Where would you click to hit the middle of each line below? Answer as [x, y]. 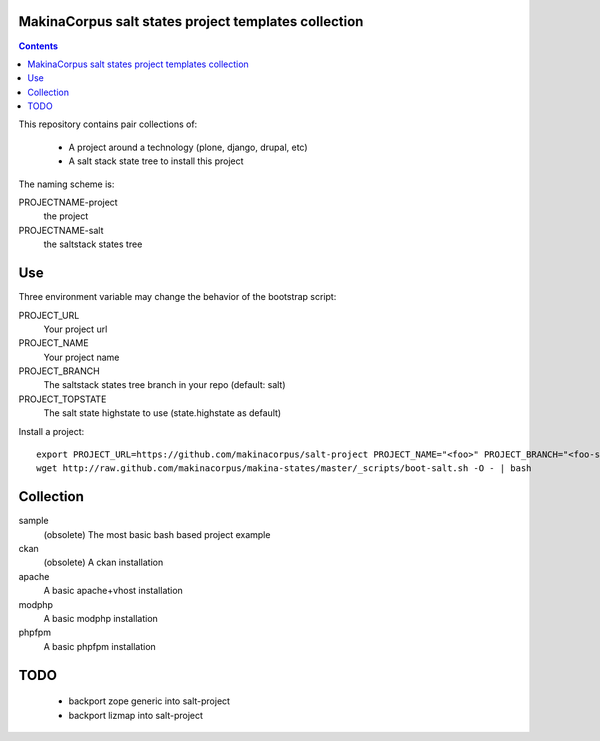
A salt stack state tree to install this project [156, 161]
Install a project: [51, 431]
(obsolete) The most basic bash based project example [157, 534]
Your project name [81, 357]
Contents [38, 46]
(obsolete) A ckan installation [103, 562]
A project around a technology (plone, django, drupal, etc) [188, 147]
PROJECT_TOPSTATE [62, 399]
